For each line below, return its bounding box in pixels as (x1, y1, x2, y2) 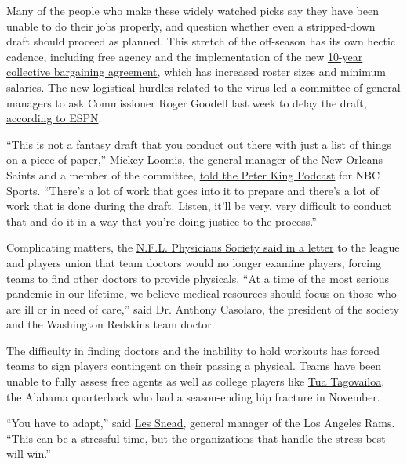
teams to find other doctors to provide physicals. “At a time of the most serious (6, 270, 389, 286)
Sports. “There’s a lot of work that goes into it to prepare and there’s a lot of (6, 182, 379, 198)
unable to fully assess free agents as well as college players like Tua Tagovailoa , (6, 373, 385, 390)
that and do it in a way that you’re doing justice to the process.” (6, 212, 317, 229)
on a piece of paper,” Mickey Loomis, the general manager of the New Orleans (6, 151, 383, 168)
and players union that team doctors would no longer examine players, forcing (6, 254, 382, 270)
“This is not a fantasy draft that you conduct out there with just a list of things (6, 136, 391, 152)
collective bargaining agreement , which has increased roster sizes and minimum (6, 63, 386, 80)
